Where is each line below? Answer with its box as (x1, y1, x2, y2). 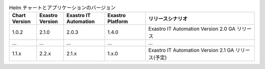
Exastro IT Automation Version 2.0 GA (148, 25, 236, 32)
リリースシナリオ (148, 15, 188, 22)
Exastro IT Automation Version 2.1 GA (148, 47, 234, 54)
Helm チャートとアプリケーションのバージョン (9, 4, 116, 11)
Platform (107, 18, 128, 25)
